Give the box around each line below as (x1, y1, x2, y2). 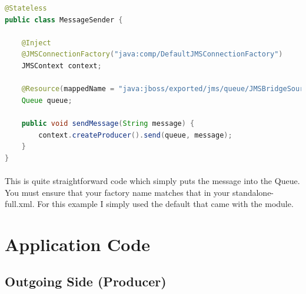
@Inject (21, 38, 51, 47)
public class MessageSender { (5, 15, 123, 24)
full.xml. (5, 198, 35, 210)
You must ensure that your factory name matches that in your (5, 186, 230, 198)
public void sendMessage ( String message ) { (21, 119, 195, 128)
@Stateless (5, 4, 47, 12)
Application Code (5, 232, 151, 256)
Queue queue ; (21, 96, 72, 105)
